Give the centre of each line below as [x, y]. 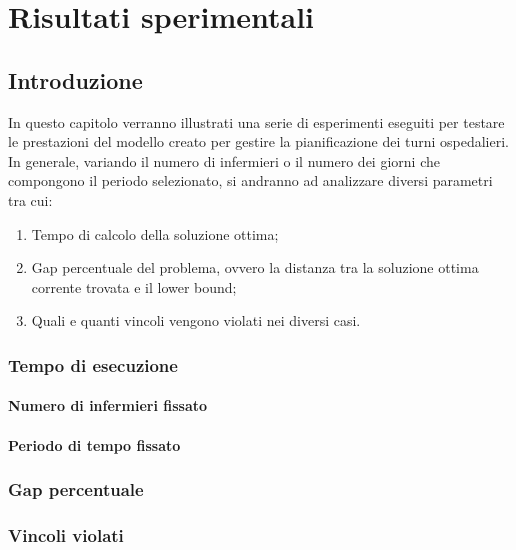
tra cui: [30, 199]
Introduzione [75, 79]
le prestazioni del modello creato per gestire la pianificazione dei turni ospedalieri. [258, 141]
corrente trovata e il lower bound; [134, 286]
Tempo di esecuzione [93, 364]
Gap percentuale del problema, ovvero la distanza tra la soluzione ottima [255, 267]
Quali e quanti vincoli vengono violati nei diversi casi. [196, 320]
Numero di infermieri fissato [108, 405]
